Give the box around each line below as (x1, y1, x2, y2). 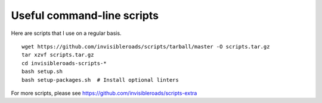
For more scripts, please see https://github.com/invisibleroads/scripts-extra (11, 89, 197, 96)
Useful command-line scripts (11, 9, 159, 22)
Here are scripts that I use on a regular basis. (11, 30, 122, 37)
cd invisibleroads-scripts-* (21, 60, 107, 66)
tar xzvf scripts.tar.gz (21, 51, 94, 59)
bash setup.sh (21, 68, 63, 75)
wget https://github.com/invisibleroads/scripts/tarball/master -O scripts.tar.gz (21, 43, 270, 50)
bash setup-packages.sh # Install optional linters (21, 76, 179, 83)
